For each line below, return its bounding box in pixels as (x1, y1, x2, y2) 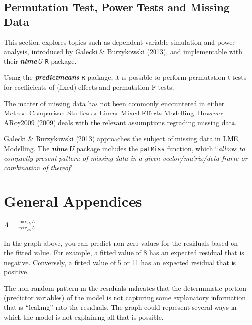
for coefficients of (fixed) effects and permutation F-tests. (4, 82, 174, 92)
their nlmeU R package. (4, 56, 77, 66)
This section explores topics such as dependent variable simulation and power (4, 37, 235, 47)
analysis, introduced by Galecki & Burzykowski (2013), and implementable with (4, 46, 243, 57)
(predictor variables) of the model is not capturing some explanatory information (4, 292, 246, 303)
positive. (4, 267, 29, 277)
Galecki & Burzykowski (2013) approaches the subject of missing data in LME (4, 134, 238, 144)
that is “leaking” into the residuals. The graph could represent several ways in (4, 302, 237, 312)
